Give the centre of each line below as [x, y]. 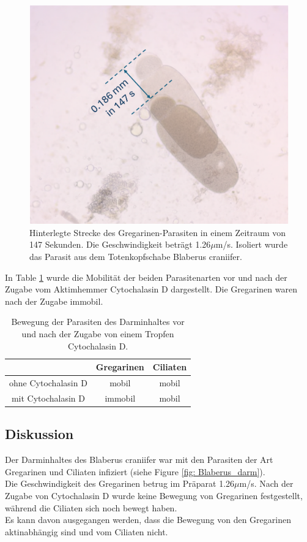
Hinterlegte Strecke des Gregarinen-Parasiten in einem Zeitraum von [158, 232]
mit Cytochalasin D [48, 398]
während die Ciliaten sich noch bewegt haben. [91, 507]
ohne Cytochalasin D [48, 383]
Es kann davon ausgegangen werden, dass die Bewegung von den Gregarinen [148, 520]
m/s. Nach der [266, 483]
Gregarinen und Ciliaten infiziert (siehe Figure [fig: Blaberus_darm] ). [135, 471]
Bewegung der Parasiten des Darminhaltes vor [98, 322]
